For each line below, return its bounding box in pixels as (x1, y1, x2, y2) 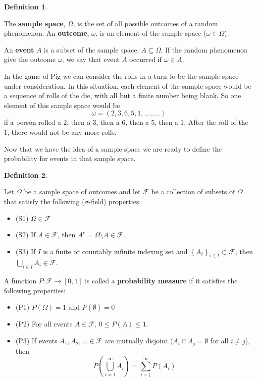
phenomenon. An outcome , (4, 28, 89, 38)
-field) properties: (88, 196, 141, 206)
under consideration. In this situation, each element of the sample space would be (4, 80, 251, 91)
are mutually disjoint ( (104, 335, 173, 346)
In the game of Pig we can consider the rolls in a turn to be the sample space (4, 70, 239, 81)
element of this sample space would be (4, 100, 120, 110)
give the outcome (4, 54, 56, 64)
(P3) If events (15, 335, 57, 346)
